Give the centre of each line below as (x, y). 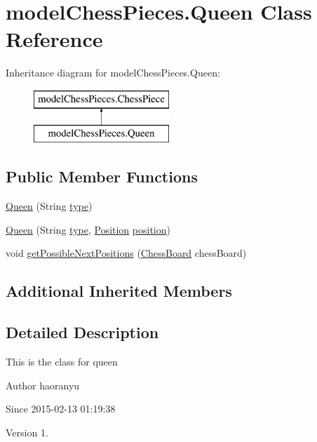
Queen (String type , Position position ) (88, 229)
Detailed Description (82, 332)
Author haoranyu (43, 385)
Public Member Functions (102, 176)
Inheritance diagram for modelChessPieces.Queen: (113, 73)
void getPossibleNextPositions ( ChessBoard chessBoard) (126, 253)
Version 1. (27, 432)
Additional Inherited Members (119, 291)
